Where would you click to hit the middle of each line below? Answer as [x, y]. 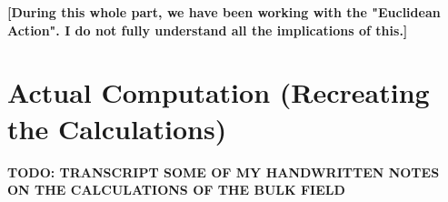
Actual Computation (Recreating [219, 92]
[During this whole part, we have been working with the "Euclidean [224, 12]
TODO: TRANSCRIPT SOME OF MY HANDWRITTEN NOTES [224, 172]
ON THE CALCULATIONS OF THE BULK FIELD [176, 190]
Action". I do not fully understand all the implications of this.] [208, 30]
